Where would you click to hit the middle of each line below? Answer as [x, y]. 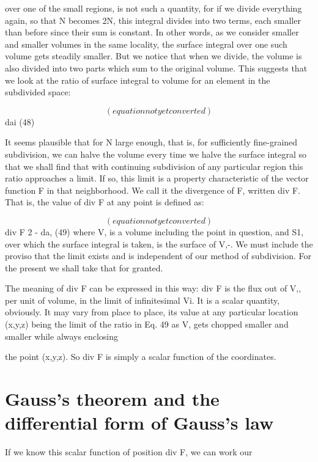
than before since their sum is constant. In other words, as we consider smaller [152, 32]
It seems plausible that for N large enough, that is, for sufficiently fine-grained [151, 142]
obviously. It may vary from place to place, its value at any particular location [152, 312]
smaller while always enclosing [61, 336]
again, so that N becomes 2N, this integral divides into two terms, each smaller [153, 20]
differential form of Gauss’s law [139, 423]
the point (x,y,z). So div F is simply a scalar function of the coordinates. [141, 357]
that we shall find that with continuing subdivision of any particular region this [154, 166]
